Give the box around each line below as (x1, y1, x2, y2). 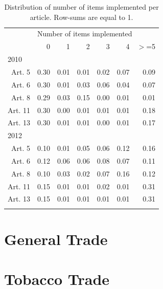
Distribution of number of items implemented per (4, 2, 159, 12)
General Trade (4, 228, 108, 249)
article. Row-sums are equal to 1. (30, 11, 133, 22)
